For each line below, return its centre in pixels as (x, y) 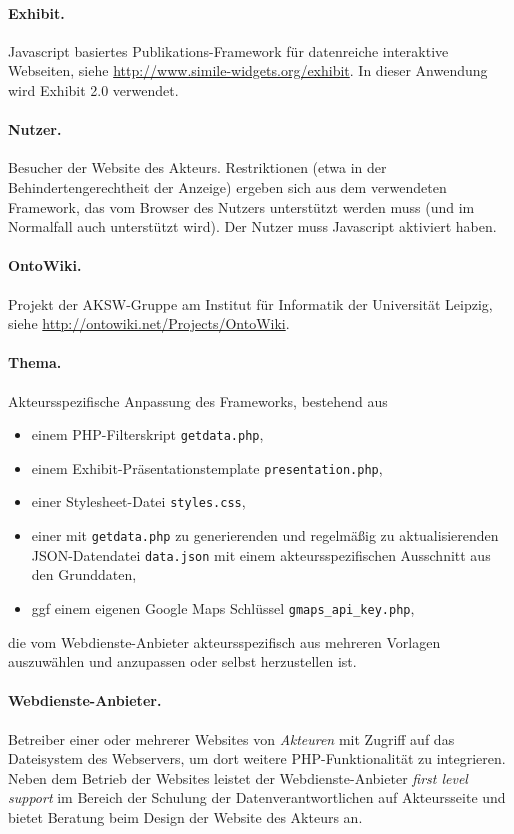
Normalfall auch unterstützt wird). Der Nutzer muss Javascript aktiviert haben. (252, 226)
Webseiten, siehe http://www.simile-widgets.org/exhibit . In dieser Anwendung (248, 70)
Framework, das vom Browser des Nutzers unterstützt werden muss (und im (241, 206)
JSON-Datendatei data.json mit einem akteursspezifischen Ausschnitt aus (261, 554)
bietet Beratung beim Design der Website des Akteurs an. (185, 817)
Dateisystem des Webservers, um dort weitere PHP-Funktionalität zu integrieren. (257, 758)
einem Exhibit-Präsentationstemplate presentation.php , (207, 467)
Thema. (35, 362)
